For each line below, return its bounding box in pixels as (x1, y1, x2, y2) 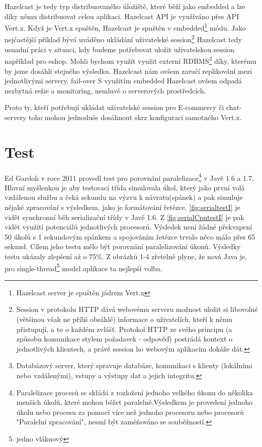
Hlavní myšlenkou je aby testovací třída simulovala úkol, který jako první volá (5, 182, 245, 192)
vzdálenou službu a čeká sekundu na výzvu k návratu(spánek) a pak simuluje (5, 192, 243, 202)
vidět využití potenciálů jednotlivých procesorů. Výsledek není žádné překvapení (5, 221, 252, 232)
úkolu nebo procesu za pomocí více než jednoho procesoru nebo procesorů (16, 406, 244, 417)
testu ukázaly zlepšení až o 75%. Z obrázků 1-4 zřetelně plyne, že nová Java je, (5, 251, 247, 262)
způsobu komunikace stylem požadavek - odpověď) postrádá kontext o (16, 333, 233, 344)
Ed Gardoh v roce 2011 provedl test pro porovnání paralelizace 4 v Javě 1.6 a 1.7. (5, 171, 254, 183)
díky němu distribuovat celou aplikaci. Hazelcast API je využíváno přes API (5, 11, 239, 21)
